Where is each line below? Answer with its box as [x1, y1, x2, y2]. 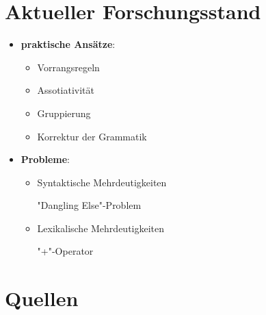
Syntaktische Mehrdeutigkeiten [37, 175, 167, 189]
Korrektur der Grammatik [37, 129, 147, 143]
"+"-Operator [37, 244, 94, 258]
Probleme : [21, 152, 70, 166]
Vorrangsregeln [37, 60, 100, 74]
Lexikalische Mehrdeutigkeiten [37, 220, 165, 235]
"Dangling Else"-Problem [37, 198, 142, 212]
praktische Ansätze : [21, 37, 116, 51]
